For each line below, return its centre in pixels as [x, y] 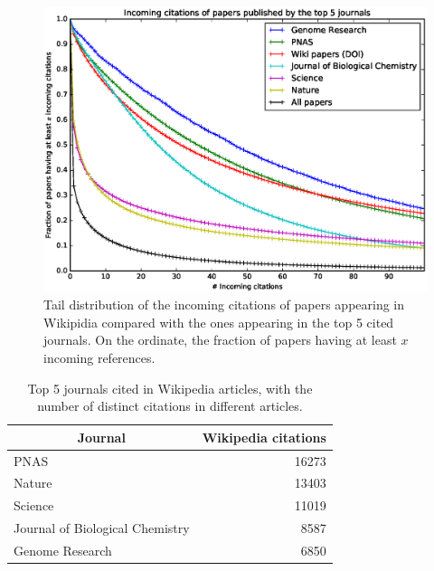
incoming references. [99, 357]
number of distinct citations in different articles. [170, 406]
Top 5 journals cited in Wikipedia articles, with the [170, 388]
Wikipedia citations [264, 437]
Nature [33, 483]
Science [34, 505]
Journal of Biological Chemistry [102, 528]
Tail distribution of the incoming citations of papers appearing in [224, 305]
